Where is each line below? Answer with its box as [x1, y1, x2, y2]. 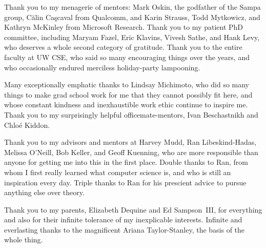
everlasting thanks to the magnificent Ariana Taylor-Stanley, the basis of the [4, 224, 245, 235]
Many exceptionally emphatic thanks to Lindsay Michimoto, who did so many [4, 79, 250, 90]
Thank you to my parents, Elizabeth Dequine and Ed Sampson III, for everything [4, 204, 262, 215]
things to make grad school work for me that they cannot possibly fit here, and [4, 89, 253, 100]
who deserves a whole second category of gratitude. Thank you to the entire [4, 42, 242, 52]
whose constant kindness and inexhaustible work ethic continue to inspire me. [4, 99, 248, 110]
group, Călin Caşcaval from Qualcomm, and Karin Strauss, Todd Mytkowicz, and [4, 11, 260, 22]
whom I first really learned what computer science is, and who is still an [4, 166, 231, 177]
